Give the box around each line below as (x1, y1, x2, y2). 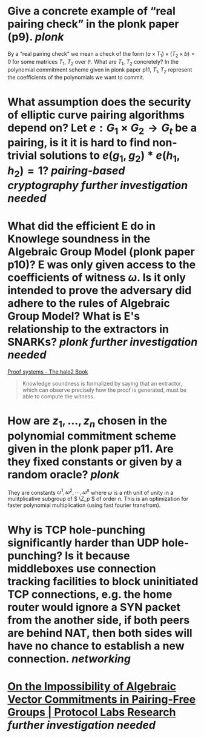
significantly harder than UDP (7, 535, 160, 549)
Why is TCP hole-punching (7, 523, 145, 537)
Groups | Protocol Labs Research (7, 705, 176, 719)
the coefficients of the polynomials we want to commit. (7, 74, 145, 81)
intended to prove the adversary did (7, 284, 192, 298)
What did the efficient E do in (7, 220, 156, 233)
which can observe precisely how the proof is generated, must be (22, 386, 187, 394)
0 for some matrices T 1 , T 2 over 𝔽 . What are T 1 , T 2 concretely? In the (7, 58, 179, 67)
